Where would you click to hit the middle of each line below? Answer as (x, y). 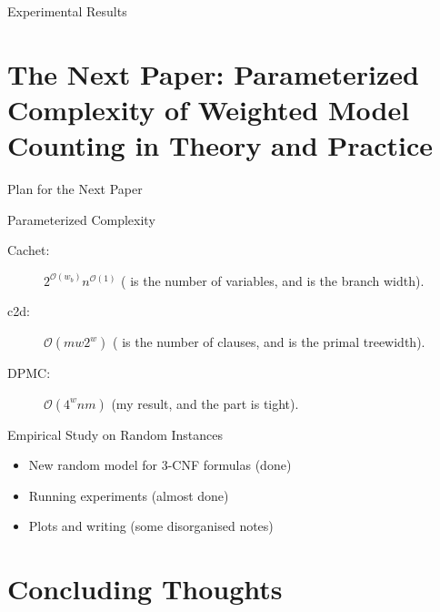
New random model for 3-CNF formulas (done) (160, 465)
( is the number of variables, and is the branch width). (273, 280)
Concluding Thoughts (145, 589)
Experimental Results (67, 11)
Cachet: (29, 250)
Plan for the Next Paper (75, 189)
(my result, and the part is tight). (205, 403)
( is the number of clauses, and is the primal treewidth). (269, 342)
